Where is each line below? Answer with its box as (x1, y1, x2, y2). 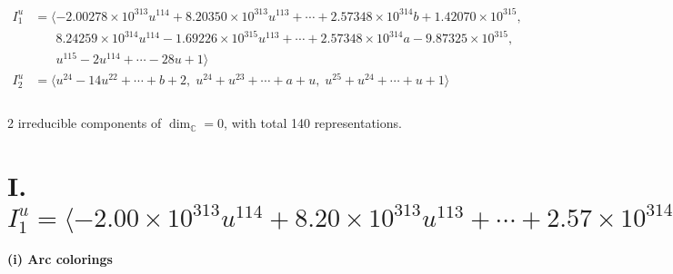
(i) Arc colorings (7, 250, 113, 269)
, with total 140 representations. (224, 113, 402, 132)
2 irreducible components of (7, 113, 162, 132)
